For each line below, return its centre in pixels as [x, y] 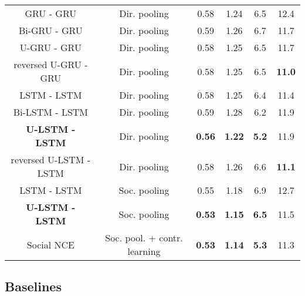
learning [144, 251]
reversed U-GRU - [51, 64]
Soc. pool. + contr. [144, 238]
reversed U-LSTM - [51, 159]
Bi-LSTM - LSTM [51, 112]
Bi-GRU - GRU [50, 30]
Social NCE [50, 244]
